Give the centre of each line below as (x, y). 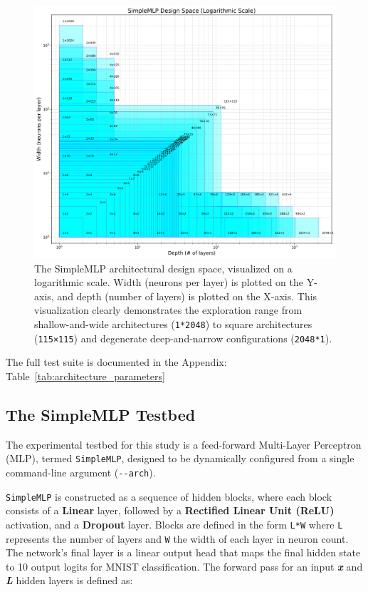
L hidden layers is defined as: (69, 580)
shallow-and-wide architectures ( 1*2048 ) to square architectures (173, 323)
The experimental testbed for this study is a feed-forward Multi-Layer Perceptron (184, 444)
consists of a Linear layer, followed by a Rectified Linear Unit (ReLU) (170, 510)
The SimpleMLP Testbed (101, 414)
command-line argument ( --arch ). (81, 472)
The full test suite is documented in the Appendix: (116, 362)
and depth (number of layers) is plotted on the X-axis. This (187, 296)
